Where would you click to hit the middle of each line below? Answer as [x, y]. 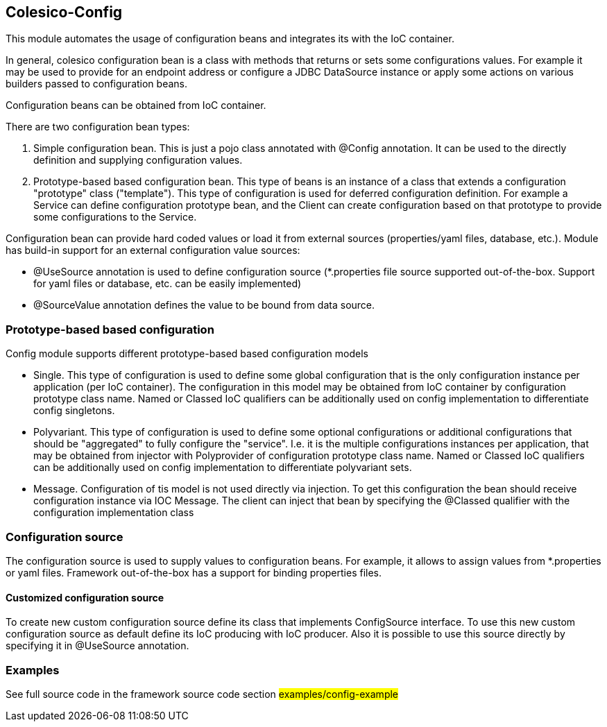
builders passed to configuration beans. [96, 84]
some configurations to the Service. [115, 217]
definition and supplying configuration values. [138, 160]
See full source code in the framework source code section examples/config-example [202, 694]
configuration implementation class [114, 513]
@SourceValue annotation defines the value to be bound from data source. [204, 305]
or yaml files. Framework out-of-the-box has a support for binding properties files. [194, 572]
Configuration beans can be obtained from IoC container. [136, 105]
